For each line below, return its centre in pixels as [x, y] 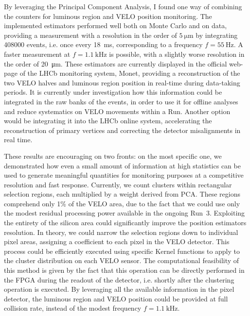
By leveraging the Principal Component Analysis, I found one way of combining [123, 6]
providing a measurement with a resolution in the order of [90, 35]
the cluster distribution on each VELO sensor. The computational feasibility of [122, 260]
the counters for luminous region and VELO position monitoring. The [108, 16]
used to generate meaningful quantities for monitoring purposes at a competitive [124, 175]
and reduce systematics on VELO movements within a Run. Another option [117, 111]
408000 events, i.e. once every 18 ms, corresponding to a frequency [103, 44]
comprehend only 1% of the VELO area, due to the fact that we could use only [122, 203]
